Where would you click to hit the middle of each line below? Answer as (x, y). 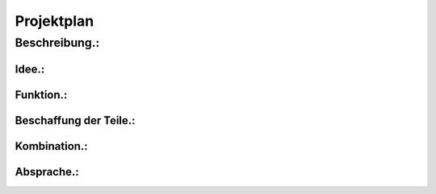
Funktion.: (41, 95)
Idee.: (30, 69)
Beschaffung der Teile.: (75, 120)
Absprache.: (47, 172)
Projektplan (55, 21)
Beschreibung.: (57, 43)
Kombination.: (51, 146)
